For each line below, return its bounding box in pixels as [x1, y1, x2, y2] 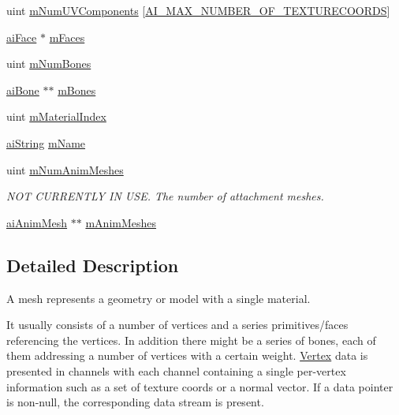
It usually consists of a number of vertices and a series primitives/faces [6, 316, 349, 333]
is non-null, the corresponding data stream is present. [6, 394, 264, 410]
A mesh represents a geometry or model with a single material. [6, 290, 311, 306]
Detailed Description [6, 252, 179, 277]
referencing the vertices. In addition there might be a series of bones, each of [6, 331, 376, 348]
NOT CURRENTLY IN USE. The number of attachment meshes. [6, 188, 324, 204]
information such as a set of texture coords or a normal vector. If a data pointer [6, 378, 393, 394]
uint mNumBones [6, 55, 91, 72]
